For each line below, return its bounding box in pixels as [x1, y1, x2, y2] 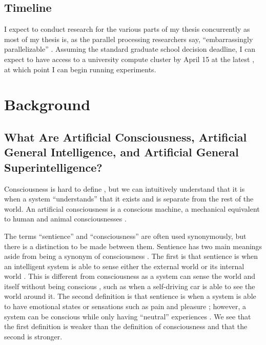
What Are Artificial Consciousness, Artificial [4, 129, 247, 145]
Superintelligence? [4, 159, 103, 175]
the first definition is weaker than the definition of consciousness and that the [4, 321, 248, 332]
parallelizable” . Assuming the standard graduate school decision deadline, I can [4, 44, 256, 54]
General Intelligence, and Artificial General [4, 144, 239, 160]
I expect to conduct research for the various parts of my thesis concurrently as [4, 24, 250, 34]
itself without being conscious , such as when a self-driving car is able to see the [4, 280, 255, 291]
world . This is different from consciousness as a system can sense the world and [4, 271, 256, 281]
